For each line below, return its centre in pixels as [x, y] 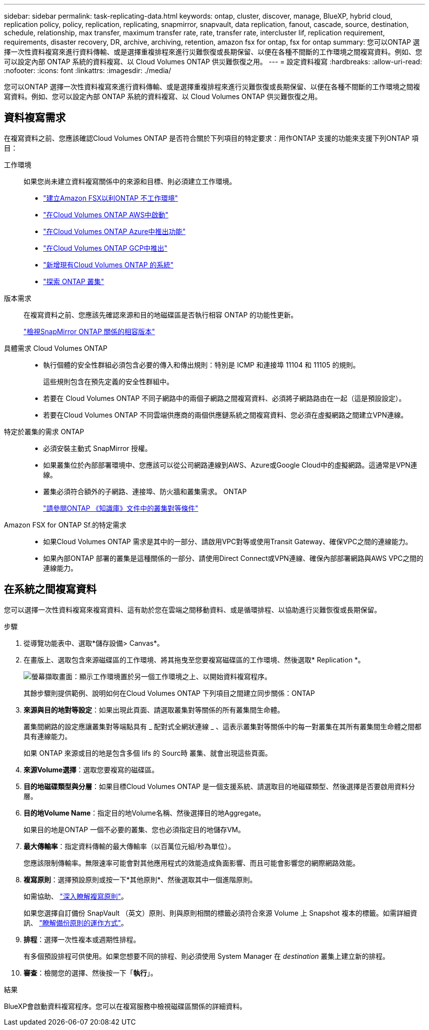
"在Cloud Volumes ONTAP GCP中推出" [105, 248]
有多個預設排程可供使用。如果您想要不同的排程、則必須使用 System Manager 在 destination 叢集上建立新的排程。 [207, 956]
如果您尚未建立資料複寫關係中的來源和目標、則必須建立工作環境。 [130, 181]
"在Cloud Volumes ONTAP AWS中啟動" [106, 214]
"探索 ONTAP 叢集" [74, 281]
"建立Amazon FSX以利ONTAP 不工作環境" [111, 198]
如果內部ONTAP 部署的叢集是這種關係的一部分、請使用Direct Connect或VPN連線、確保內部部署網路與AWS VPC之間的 [233, 558]
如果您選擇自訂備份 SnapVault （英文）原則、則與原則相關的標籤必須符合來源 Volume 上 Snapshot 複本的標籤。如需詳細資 [220, 913]
